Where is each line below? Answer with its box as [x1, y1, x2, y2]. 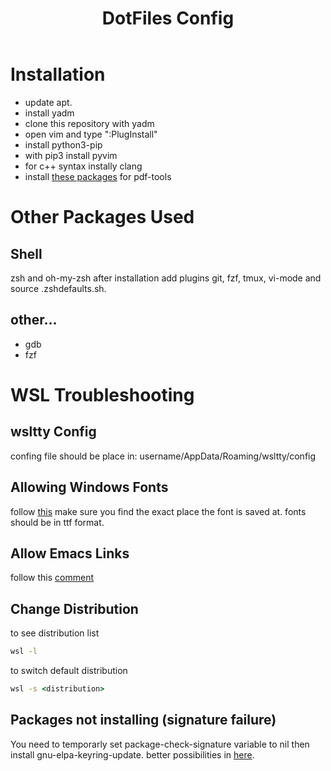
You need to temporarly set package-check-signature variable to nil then [10, 738, 310, 750]
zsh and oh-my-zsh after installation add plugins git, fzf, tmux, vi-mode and [10, 272, 322, 284]
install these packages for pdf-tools [24, 170, 172, 182]
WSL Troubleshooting [10, 383, 195, 406]
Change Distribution [10, 600, 139, 617]
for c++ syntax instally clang [24, 160, 143, 172]
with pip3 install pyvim [24, 149, 118, 161]
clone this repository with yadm [24, 117, 155, 129]
